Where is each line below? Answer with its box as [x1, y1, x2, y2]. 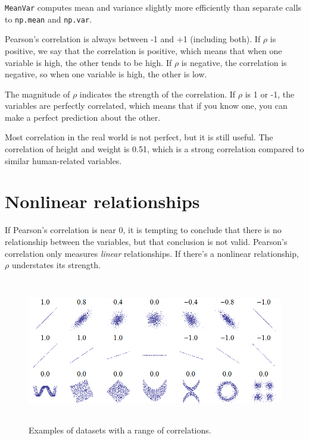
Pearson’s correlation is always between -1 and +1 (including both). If [5, 33, 261, 45]
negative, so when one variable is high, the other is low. [5, 68, 207, 80]
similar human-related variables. [5, 154, 122, 166]
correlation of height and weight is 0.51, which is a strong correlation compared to [5, 143, 304, 155]
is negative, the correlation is [181, 56, 287, 68]
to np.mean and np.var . [5, 12, 92, 25]
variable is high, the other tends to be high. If [5, 56, 172, 68]
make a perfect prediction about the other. [5, 111, 161, 123]
